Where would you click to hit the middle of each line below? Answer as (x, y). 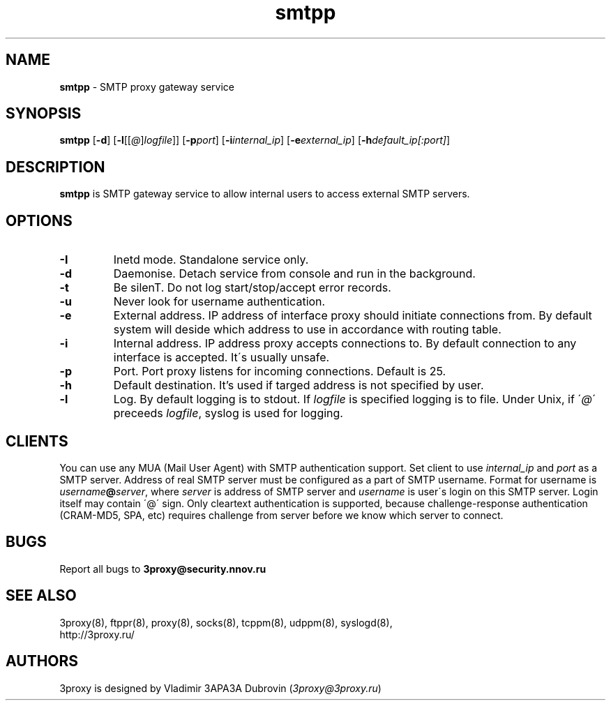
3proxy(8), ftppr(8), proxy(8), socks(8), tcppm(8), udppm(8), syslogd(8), (226, 622)
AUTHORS (42, 661)
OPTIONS (39, 220)
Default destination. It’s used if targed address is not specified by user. (299, 385)
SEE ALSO (41, 596)
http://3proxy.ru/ (97, 634)
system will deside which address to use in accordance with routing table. (307, 330)
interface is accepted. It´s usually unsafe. (221, 358)
